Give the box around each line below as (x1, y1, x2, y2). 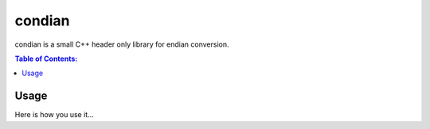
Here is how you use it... (14, 110, 95, 120)
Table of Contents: (14, 54, 78, 63)
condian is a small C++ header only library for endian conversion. (14, 40, 230, 49)
